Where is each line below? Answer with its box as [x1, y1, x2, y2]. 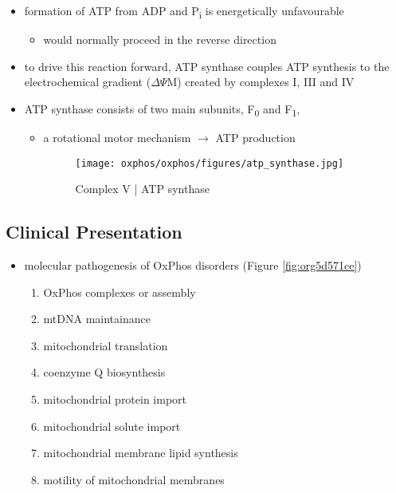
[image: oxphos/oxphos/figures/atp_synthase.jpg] [75, 157, 344, 169]
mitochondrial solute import [43, 417, 181, 434]
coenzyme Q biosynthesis [43, 364, 166, 381]
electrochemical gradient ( [24, 73, 151, 90]
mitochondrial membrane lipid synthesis [43, 444, 238, 461]
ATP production [215, 129, 296, 146]
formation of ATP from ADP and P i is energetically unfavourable [24, 2, 344, 21]
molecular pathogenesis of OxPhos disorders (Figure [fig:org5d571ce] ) [24, 257, 362, 274]
